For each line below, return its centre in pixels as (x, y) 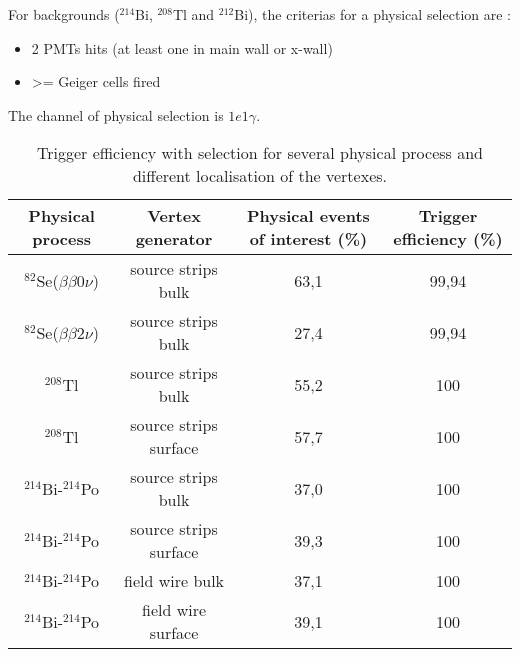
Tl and (193, 14)
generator (174, 239)
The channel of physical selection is (116, 114)
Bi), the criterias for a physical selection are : (372, 14)
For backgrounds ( (64, 14)
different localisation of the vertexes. (260, 176)
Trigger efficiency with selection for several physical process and (260, 153)
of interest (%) (308, 239)
